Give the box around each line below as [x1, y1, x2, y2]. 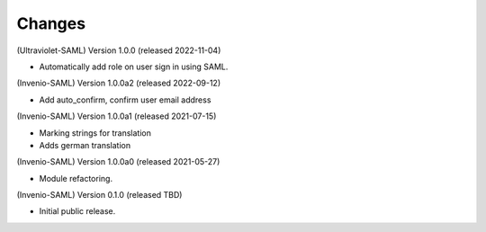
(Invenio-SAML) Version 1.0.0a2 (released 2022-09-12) [16, 77, 220, 89]
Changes [16, 13, 85, 33]
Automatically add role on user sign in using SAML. [39, 61, 229, 72]
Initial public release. [39, 206, 116, 217]
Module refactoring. [39, 173, 112, 183]
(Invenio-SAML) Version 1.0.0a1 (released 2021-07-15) [16, 111, 217, 121]
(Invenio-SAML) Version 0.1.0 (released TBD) [16, 190, 183, 201]
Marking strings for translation [39, 127, 152, 138]
